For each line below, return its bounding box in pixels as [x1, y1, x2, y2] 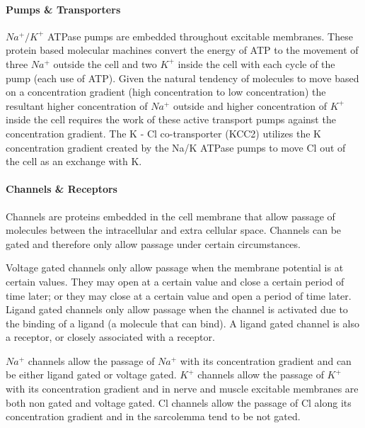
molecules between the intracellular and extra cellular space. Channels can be [6, 223, 342, 237]
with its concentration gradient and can [180, 353, 352, 368]
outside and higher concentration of [173, 98, 328, 113]
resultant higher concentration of [6, 98, 148, 113]
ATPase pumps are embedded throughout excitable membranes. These [47, 28, 353, 43]
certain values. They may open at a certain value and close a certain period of [6, 274, 344, 288]
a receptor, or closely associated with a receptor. [6, 330, 215, 344]
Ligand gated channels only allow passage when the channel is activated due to [6, 302, 348, 317]
